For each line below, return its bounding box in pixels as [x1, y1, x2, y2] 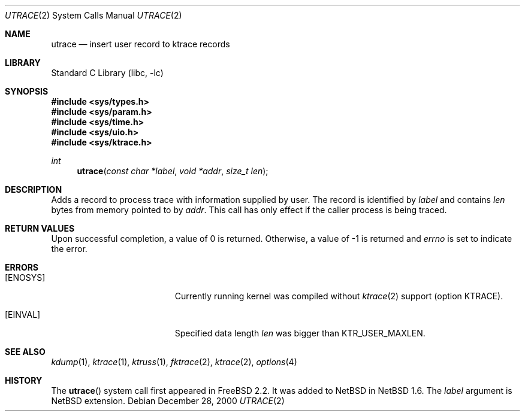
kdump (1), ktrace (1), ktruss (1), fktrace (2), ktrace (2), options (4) [51, 357, 297, 367]
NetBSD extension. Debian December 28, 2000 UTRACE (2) [51, 396, 285, 406]
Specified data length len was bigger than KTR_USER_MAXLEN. [174, 328, 426, 338]
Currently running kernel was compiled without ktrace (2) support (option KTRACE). [174, 291, 503, 301]
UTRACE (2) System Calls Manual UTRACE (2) [5, 10, 182, 20]
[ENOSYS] [5, 272, 46, 283]
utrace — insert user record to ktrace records [51, 39, 230, 49]
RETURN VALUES [5, 223, 75, 233]
